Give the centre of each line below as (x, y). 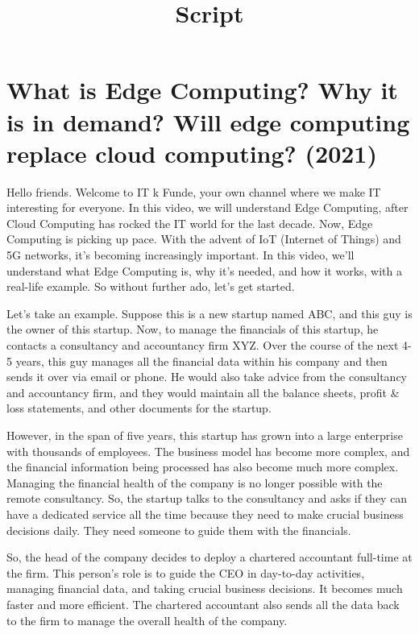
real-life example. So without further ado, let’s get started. (151, 286)
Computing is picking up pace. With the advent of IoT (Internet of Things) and (204, 239)
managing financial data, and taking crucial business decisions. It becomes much (205, 588)
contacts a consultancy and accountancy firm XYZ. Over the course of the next (203, 345)
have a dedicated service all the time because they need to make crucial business (205, 514)
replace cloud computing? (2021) (192, 153)
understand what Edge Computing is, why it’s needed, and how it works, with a (204, 270)
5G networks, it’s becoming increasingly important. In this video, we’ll (180, 255)
